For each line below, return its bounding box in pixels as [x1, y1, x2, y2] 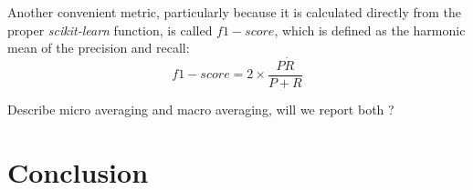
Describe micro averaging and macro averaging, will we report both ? [7, 100, 394, 119]
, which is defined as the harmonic [274, 20, 466, 39]
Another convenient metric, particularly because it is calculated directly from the [7, 3, 461, 21]
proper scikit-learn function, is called [7, 20, 213, 39]
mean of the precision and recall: [7, 38, 190, 57]
